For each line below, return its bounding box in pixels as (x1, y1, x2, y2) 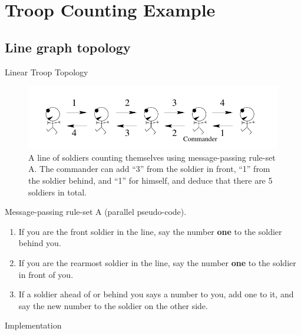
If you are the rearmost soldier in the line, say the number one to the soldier (18, 257, 296, 268)
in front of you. (18, 268, 74, 280)
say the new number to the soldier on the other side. (18, 299, 208, 311)
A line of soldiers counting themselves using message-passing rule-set (28, 151, 276, 163)
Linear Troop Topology (5, 65, 88, 78)
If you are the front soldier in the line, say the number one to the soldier (18, 225, 282, 237)
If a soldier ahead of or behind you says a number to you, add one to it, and (18, 288, 294, 300)
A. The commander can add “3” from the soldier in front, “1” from (28, 162, 270, 175)
